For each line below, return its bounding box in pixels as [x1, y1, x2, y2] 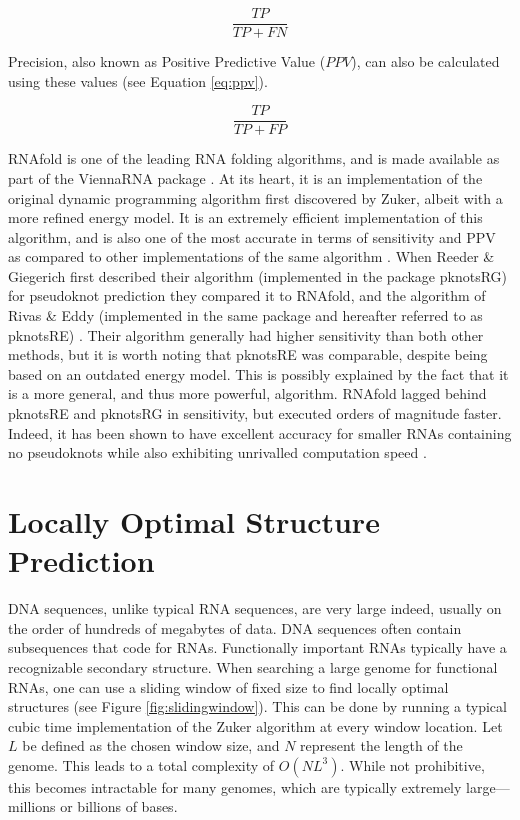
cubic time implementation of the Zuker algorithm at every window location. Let [8, 715, 503, 736]
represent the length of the [300, 735, 463, 756]
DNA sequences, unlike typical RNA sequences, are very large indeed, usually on [8, 598, 502, 619]
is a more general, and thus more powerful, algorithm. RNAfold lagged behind [8, 383, 487, 404]
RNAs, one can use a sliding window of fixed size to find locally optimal [8, 676, 449, 697]
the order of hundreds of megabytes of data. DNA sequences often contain [8, 617, 462, 638]
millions [8, 796, 56, 817]
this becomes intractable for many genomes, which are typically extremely [8, 776, 462, 797]
